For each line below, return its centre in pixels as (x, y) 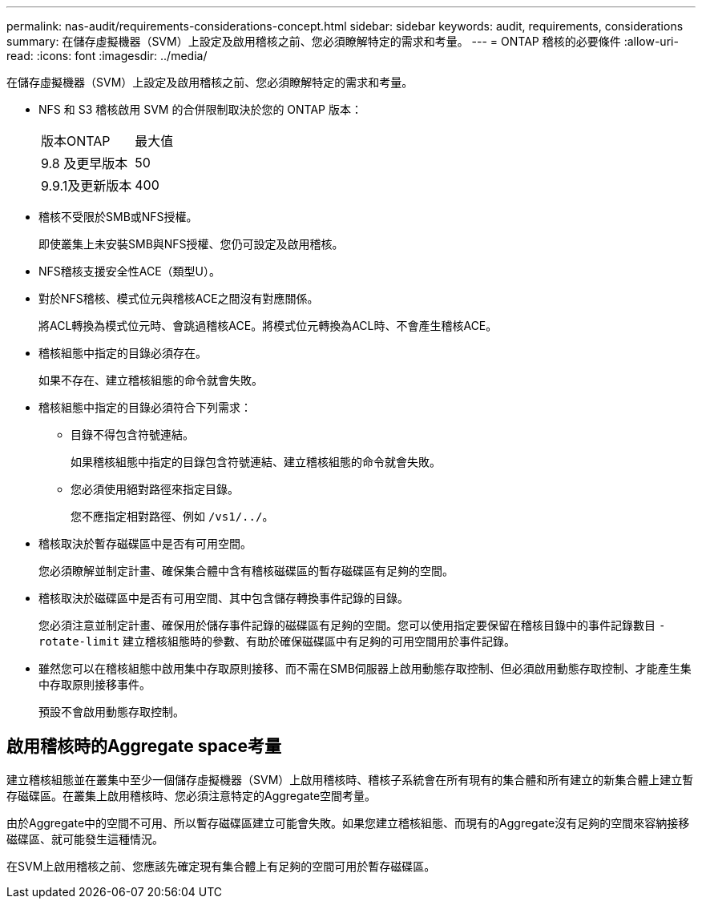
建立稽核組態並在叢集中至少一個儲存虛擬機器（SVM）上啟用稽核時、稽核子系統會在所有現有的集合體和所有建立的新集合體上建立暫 (350, 779)
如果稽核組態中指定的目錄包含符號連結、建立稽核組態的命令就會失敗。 (256, 462)
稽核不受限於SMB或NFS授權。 (118, 217)
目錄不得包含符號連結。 (132, 434)
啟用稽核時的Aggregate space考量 (144, 746)
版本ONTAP (76, 141)
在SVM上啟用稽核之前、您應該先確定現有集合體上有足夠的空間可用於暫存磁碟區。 (221, 866)
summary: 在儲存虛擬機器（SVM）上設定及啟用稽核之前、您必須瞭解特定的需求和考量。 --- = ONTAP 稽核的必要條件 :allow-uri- (343, 41)
